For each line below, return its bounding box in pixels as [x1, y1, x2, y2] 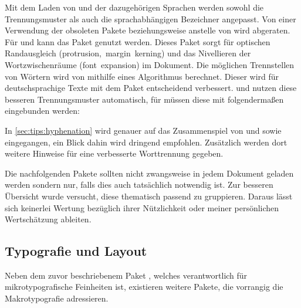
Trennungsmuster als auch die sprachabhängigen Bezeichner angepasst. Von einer [5, 12, 296, 25]
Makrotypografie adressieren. [5, 292, 109, 304]
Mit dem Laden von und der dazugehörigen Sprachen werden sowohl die [5, 1, 264, 13]
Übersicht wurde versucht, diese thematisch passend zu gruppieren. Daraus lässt [5, 189, 293, 202]
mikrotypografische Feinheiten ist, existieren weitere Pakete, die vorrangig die [5, 280, 283, 293]
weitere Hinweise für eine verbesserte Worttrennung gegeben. [5, 147, 224, 160]
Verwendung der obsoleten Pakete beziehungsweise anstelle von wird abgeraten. [5, 24, 290, 36]
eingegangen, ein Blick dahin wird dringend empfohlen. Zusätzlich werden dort [5, 136, 288, 148]
